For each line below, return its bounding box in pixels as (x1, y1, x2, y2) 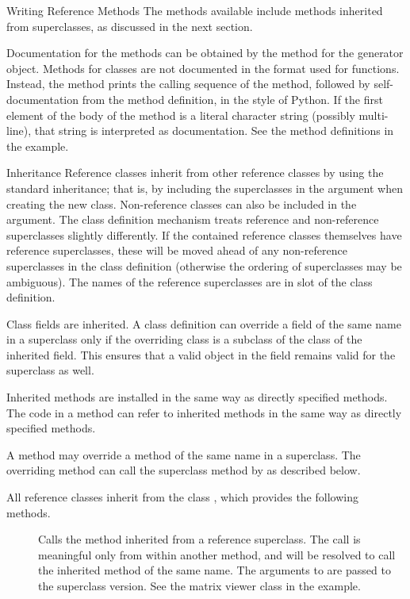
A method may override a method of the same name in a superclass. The (6, 446, 361, 463)
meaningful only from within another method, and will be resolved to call (38, 546, 396, 563)
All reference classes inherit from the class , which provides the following (6, 489, 358, 505)
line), (6, 122, 32, 139)
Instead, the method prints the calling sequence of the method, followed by (6, 75, 370, 92)
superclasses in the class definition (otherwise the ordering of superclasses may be (6, 257, 402, 274)
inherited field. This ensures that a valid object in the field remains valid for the (6, 346, 396, 363)
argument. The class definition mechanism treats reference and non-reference (6, 211, 379, 228)
